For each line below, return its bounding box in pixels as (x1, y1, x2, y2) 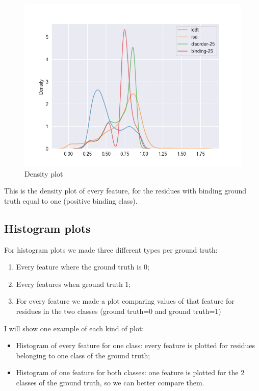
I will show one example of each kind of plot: (4, 323, 144, 333)
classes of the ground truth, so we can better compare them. (16, 377, 204, 387)
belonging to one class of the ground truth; (16, 350, 150, 360)
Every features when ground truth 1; (16, 278, 131, 289)
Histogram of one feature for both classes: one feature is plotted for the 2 (16, 367, 245, 378)
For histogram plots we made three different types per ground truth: (4, 244, 218, 255)
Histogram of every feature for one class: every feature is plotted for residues (16, 340, 255, 351)
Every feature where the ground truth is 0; (16, 261, 149, 272)
